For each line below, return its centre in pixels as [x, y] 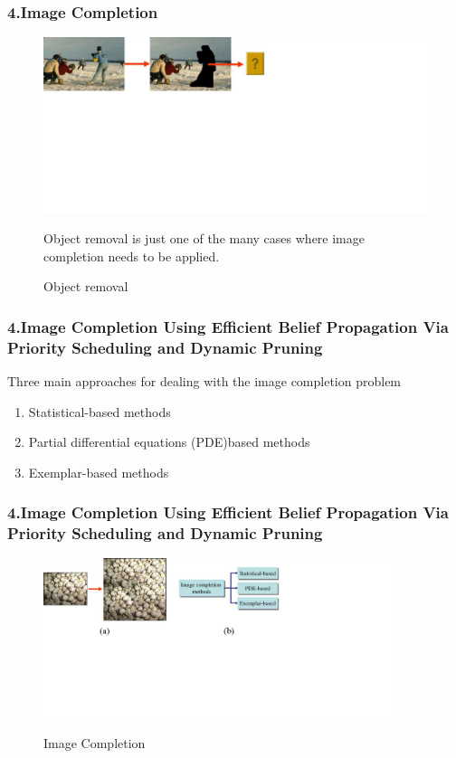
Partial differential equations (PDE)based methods [169, 442]
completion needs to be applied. [132, 256]
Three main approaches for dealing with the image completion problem [204, 380]
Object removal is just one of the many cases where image [204, 238]
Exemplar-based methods [99, 472]
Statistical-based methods [100, 411]
